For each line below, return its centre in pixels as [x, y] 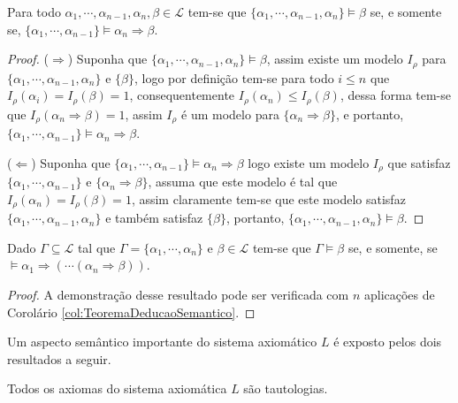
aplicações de [399, 295]
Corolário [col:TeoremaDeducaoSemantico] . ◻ [131, 312]
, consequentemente [182, 95]
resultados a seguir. [59, 358]
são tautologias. [286, 388]
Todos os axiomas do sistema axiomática [117, 388]
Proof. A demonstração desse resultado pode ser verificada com [178, 295]
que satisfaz [419, 162]
